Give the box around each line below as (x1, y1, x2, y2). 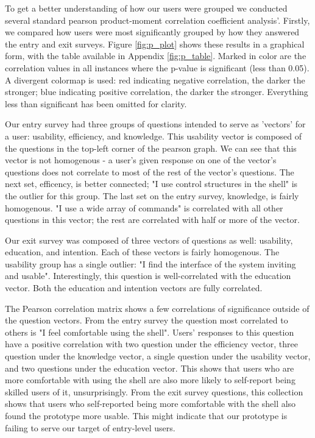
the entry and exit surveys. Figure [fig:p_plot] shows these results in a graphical (5, 37, 305, 50)
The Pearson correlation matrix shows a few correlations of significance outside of (5, 302, 310, 314)
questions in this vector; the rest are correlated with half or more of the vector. (5, 213, 300, 226)
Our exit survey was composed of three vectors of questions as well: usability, (5, 233, 293, 246)
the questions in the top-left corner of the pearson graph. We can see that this (5, 141, 297, 154)
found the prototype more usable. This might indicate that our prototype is (5, 409, 288, 422)
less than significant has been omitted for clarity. (5, 97, 187, 110)
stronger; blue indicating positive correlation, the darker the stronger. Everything (5, 85, 308, 98)
